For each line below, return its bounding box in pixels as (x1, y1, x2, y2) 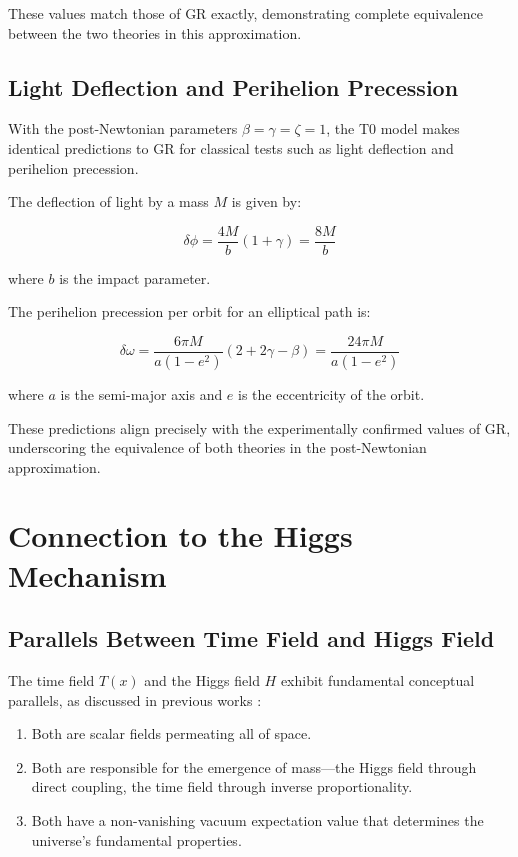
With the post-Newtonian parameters (8, 118, 238, 139)
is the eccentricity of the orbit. (238, 383, 425, 404)
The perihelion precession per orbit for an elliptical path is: (8, 301, 371, 322)
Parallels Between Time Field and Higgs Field (8, 623, 495, 654)
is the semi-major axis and (60, 383, 223, 404)
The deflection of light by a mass (8, 191, 209, 212)
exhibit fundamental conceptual (280, 670, 475, 691)
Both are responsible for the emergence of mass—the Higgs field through (31, 756, 477, 777)
